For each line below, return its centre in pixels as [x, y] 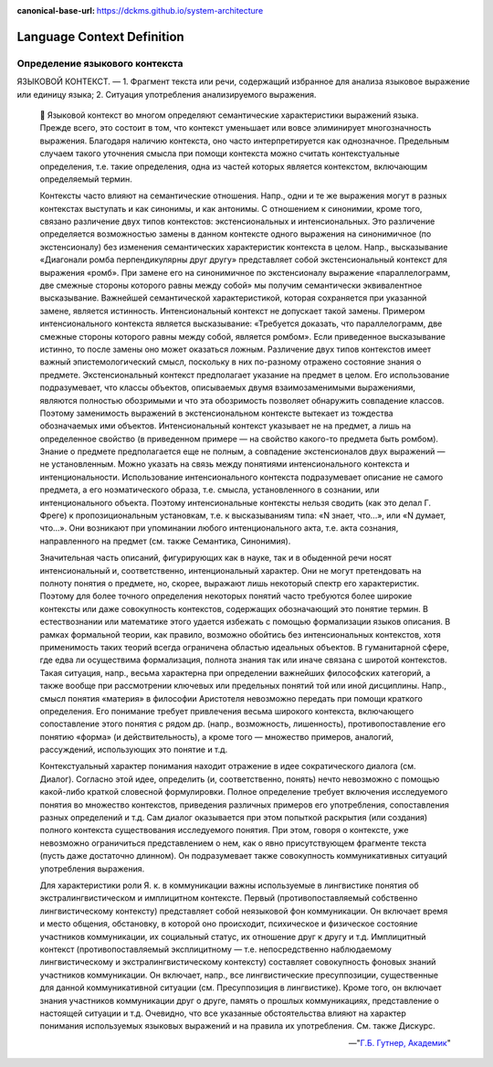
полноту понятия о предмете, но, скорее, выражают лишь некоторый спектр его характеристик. [230, 583]
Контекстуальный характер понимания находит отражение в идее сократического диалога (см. [228, 766]
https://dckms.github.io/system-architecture [180, 11]
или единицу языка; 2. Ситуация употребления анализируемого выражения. [167, 94]
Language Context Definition [100, 37]
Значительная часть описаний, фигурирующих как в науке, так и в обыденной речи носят [216, 558]
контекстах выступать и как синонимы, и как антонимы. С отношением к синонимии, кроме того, [231, 208]
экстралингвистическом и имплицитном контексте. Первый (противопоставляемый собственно [229, 898]
